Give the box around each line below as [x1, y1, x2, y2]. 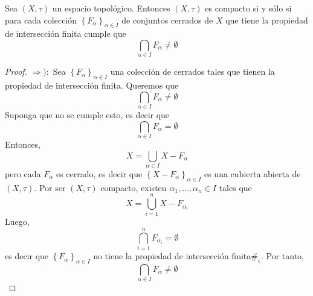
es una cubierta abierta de [204, 167, 301, 180]
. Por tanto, [260, 250, 305, 262]
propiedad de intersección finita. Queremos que [5, 79, 179, 92]
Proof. [5, 65, 27, 78]
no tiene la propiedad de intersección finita [93, 250, 251, 262]
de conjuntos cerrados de [121, 13, 213, 26]
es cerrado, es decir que [56, 167, 143, 180]
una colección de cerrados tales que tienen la [110, 65, 275, 78]
